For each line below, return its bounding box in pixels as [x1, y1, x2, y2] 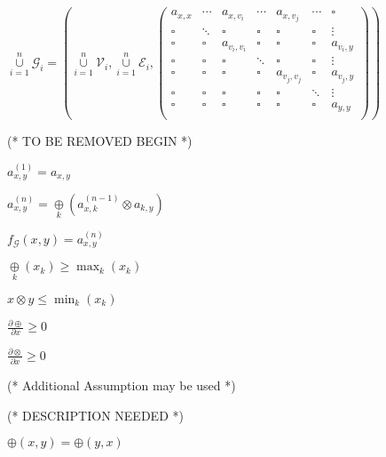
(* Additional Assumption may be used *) [7, 376, 236, 395]
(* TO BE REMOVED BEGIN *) [7, 132, 193, 150]
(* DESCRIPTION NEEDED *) [7, 405, 184, 424]
